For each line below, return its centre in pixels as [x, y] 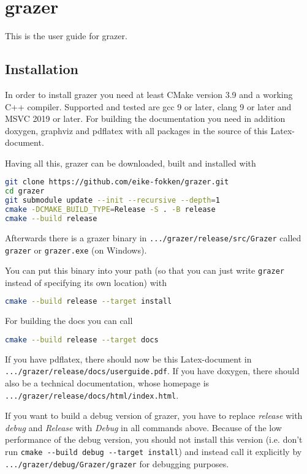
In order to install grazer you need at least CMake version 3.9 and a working [149, 94]
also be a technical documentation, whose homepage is [107, 383]
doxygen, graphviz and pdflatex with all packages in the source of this [136, 130]
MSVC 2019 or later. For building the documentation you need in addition [145, 118]
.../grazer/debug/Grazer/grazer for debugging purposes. [117, 463]
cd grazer [25, 191]
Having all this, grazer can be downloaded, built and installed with [131, 163]
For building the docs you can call [69, 321]
